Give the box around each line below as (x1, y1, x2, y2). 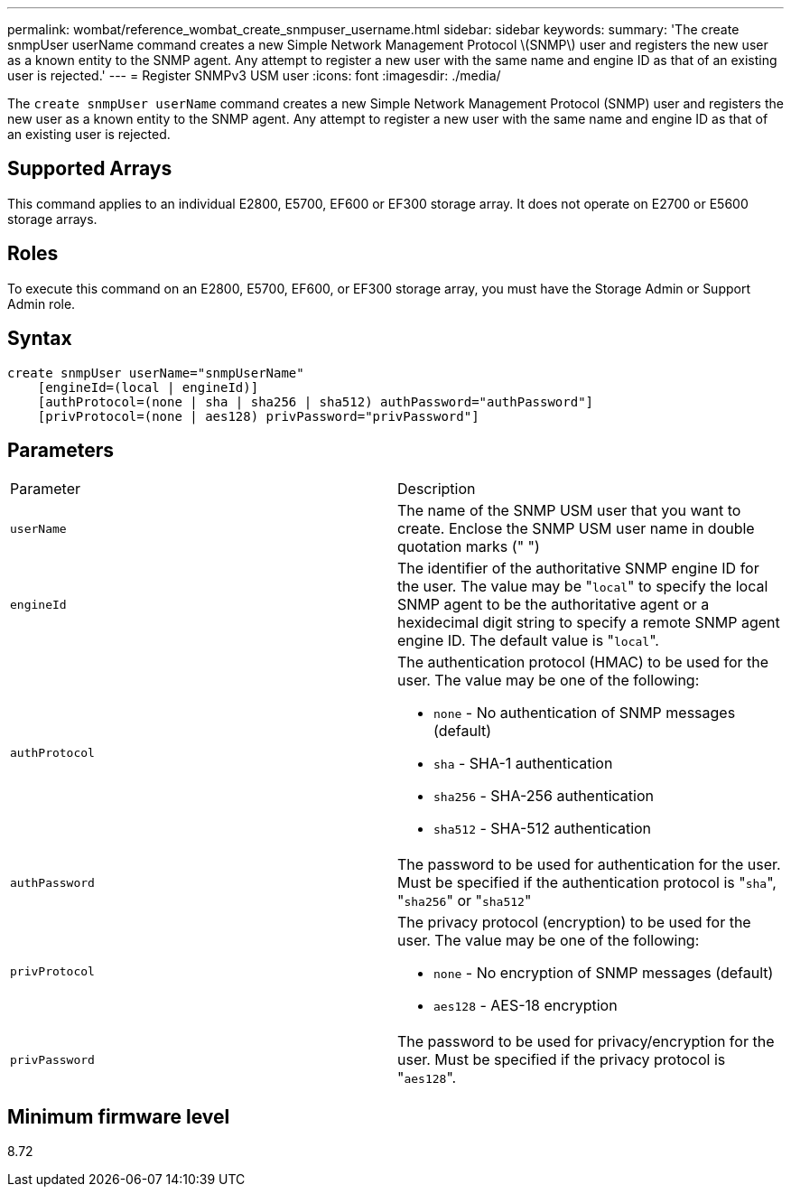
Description (397, 480, 476, 499)
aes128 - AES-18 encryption (433, 996, 618, 1015)
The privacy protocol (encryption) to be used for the (397, 913, 751, 932)
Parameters (7, 438, 114, 462)
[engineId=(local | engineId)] (37, 379, 259, 395)
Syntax (7, 327, 72, 350)
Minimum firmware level (7, 1105, 230, 1128)
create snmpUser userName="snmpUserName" (7, 365, 304, 380)
